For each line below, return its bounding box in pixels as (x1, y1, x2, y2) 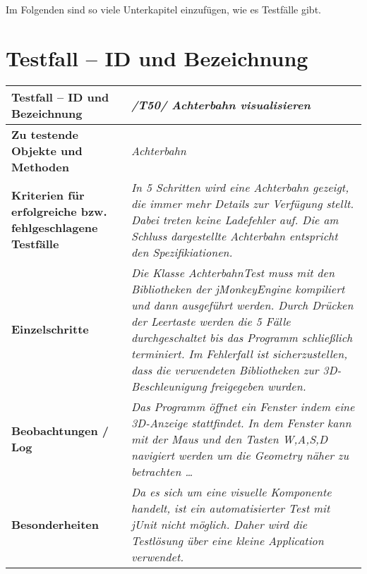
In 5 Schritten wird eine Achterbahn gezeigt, (131, 178, 349, 195)
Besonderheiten (11, 515, 100, 532)
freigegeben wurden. (210, 377, 306, 394)
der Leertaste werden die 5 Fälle (131, 312, 291, 329)
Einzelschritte (11, 321, 89, 338)
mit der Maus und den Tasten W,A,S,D (131, 430, 328, 447)
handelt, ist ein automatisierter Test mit (131, 499, 330, 516)
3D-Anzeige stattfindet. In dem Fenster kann (131, 414, 351, 431)
